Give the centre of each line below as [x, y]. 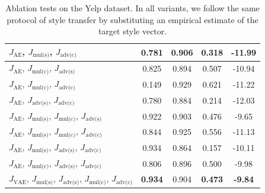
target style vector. [132, 31]
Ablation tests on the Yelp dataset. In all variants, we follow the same [132, 8]
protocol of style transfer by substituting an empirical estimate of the [132, 19]
